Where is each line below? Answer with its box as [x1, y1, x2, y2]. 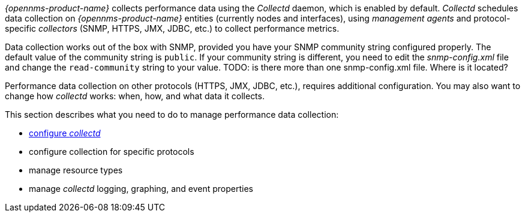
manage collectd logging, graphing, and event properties [29, 184, 253, 194]
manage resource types [29, 165, 123, 175]
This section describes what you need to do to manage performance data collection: [5, 109, 339, 120]
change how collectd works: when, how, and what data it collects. [5, 91, 265, 101]
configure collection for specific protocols [29, 146, 194, 157]
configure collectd [29, 128, 101, 138]
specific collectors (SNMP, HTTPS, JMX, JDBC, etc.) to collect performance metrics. [5, 23, 340, 33]
